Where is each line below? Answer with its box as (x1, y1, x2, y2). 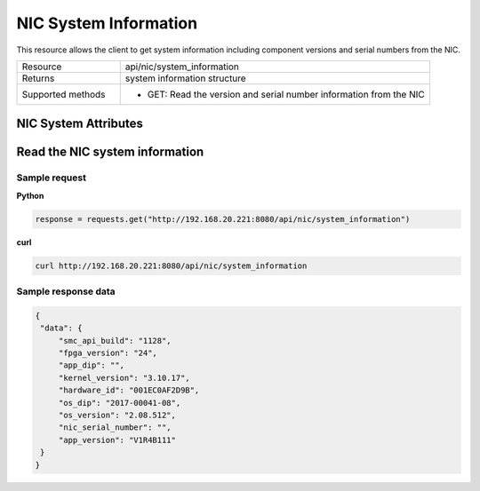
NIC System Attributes (16, 116, 144, 131)
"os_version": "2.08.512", (58, 409, 177, 420)
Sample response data (16, 285, 116, 297)
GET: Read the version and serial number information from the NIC (147, 88, 426, 100)
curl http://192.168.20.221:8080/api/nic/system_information (35, 260, 308, 271)
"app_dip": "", (58, 360, 124, 370)
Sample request (16, 171, 86, 184)
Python (16, 190, 44, 201)
